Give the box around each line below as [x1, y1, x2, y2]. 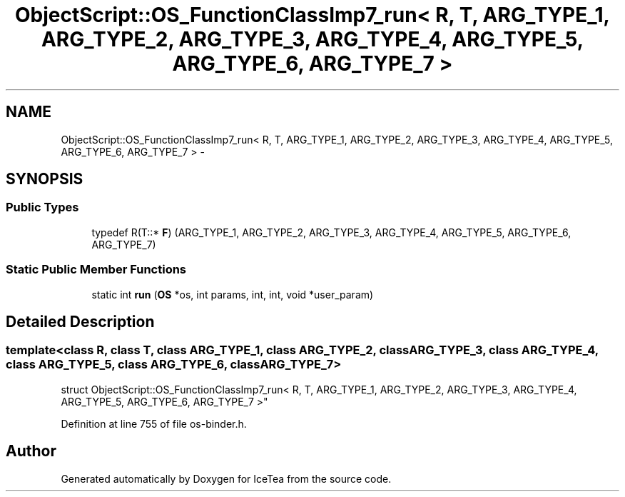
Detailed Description [6, 312, 155, 331]
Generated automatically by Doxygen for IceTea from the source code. [61, 472, 392, 485]
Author [6, 442, 56, 461]
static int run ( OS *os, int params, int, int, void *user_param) [91, 288, 374, 301]
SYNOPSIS [6, 170, 83, 189]
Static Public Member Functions [6, 262, 187, 277]
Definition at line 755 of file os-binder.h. [61, 417, 247, 430]
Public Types [6, 200, 79, 215]
